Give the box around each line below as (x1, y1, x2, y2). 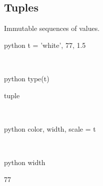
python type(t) (4, 73, 49, 83)
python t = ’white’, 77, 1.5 (4, 39, 86, 50)
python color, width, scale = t (4, 123, 96, 134)
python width (4, 157, 45, 167)
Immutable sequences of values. (4, 23, 100, 33)
